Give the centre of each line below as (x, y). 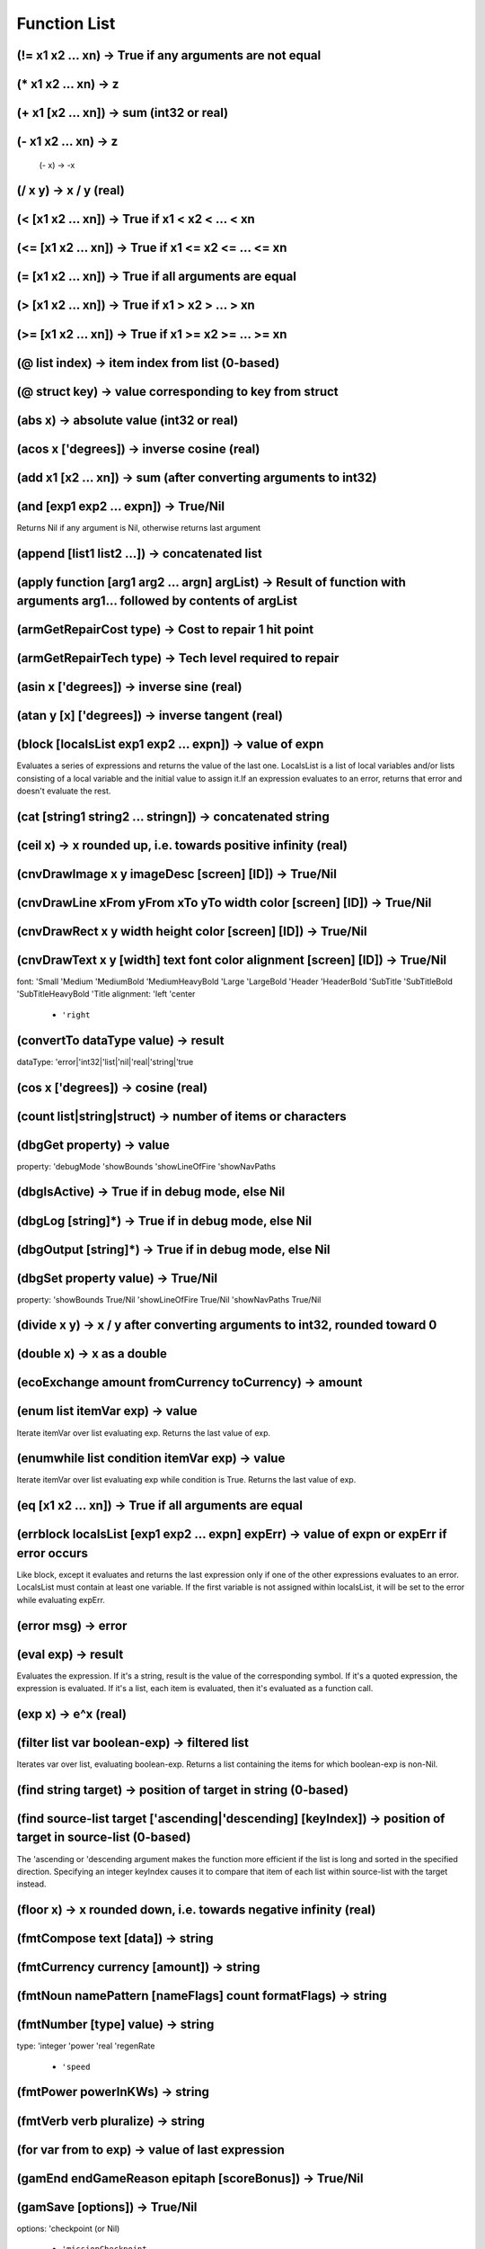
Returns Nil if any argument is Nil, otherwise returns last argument (138, 527)
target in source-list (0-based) (104, 1837)
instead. (31, 1884)
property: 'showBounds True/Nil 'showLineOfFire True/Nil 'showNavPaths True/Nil (169, 1299)
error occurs (53, 1553)
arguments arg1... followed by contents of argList (157, 601)
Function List (66, 23)
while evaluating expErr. (61, 1599)
